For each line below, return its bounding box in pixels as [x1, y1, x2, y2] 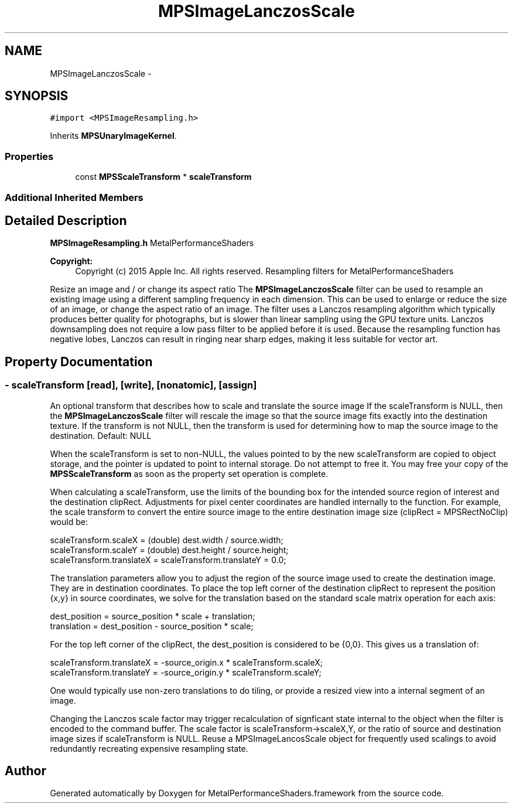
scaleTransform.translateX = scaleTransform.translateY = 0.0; [50, 554, 286, 565]
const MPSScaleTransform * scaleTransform [75, 172, 252, 182]
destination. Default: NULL [50, 430, 152, 441]
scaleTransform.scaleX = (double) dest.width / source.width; [50, 534, 283, 545]
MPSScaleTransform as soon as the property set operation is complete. [50, 468, 329, 479]
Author [5, 763, 46, 779]
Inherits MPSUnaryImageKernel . [50, 131, 177, 141]
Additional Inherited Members [5, 191, 143, 203]
